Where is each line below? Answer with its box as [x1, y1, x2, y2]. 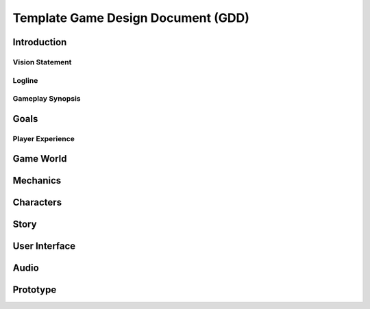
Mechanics [12, 175, 62, 186]
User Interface [12, 240, 76, 252]
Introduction [12, 36, 67, 48]
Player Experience [12, 134, 75, 143]
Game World [12, 153, 68, 164]
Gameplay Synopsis [12, 94, 81, 103]
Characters [12, 197, 62, 208]
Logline [12, 75, 38, 85]
